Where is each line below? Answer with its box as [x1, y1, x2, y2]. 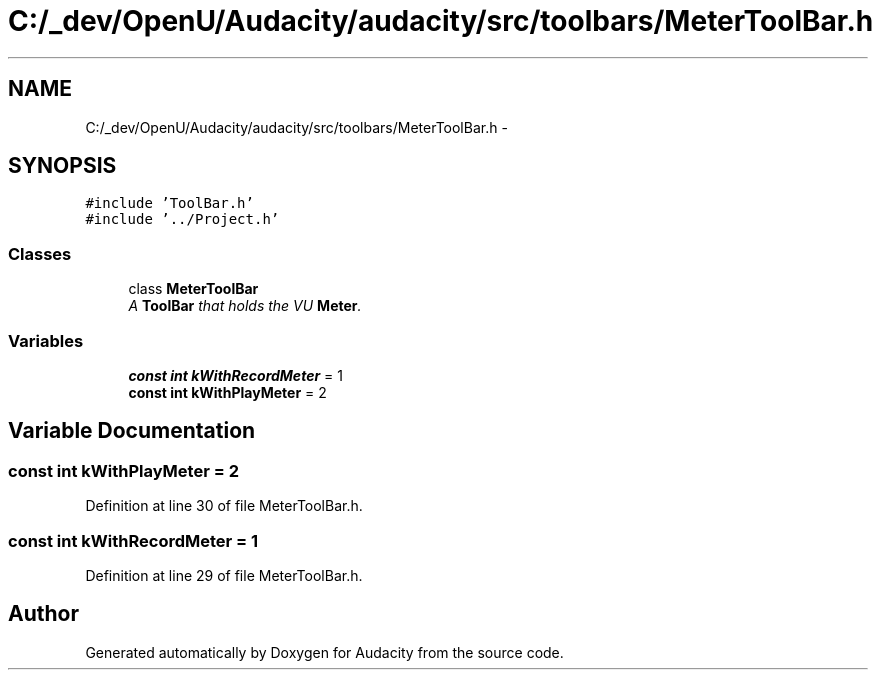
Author [8, 601, 79, 627]
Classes [8, 243, 72, 264]
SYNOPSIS [8, 153, 117, 179]
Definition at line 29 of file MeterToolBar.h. [85, 566, 363, 584]
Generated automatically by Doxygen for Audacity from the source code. [85, 643, 564, 661]
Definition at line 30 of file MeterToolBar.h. [85, 497, 363, 515]
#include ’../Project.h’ [85, 211, 280, 228]
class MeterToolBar [128, 280, 259, 298]
